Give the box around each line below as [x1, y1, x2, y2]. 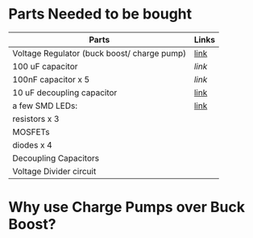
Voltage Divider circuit [12, 165, 97, 177]
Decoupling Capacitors [12, 152, 99, 164]
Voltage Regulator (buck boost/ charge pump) [12, 48, 187, 59]
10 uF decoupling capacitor [12, 86, 118, 98]
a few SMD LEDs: [12, 100, 78, 111]
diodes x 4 [12, 139, 52, 150]
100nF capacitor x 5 [12, 73, 90, 85]
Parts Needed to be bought [8, 5, 193, 23]
